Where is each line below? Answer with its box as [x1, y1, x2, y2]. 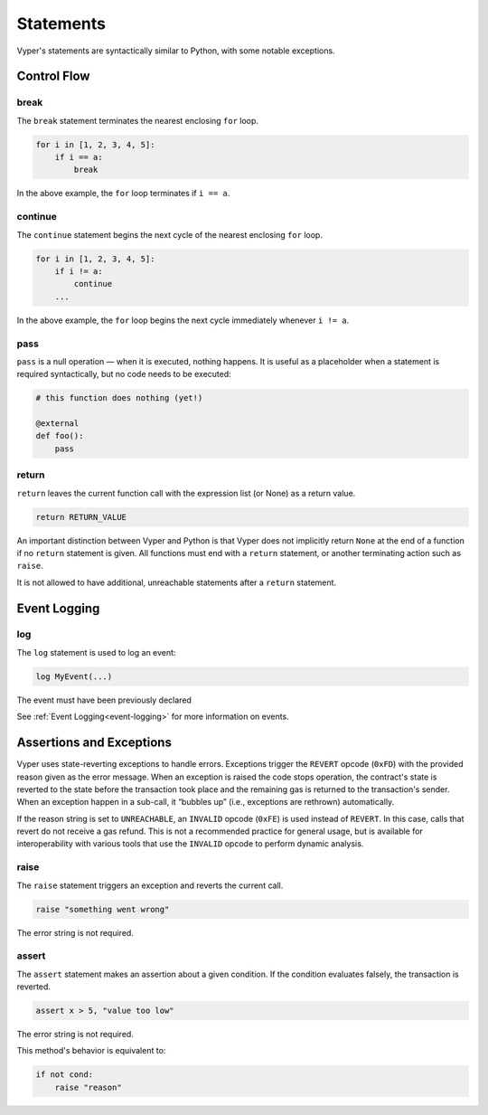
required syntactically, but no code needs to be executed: [16, 369, 232, 380]
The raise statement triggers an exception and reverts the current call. [16, 880, 284, 891]
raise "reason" [54, 1082, 122, 1092]
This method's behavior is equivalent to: [16, 1045, 166, 1056]
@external [35, 419, 80, 429]
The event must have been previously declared [16, 695, 192, 705]
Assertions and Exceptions [16, 735, 172, 751]
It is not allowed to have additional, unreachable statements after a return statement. [16, 577, 337, 588]
